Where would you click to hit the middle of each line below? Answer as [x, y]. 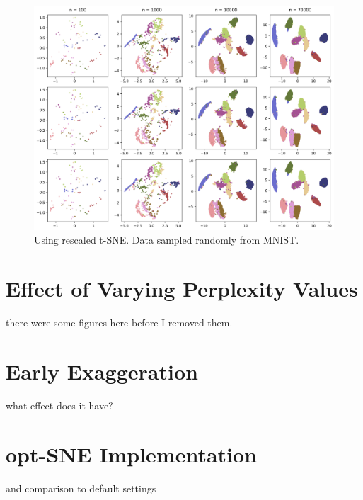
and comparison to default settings [81, 488]
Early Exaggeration [102, 371]
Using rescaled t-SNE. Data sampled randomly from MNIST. [167, 240]
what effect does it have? [59, 405]
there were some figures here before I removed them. [119, 323]
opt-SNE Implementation [132, 454]
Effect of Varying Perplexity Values [182, 289]
